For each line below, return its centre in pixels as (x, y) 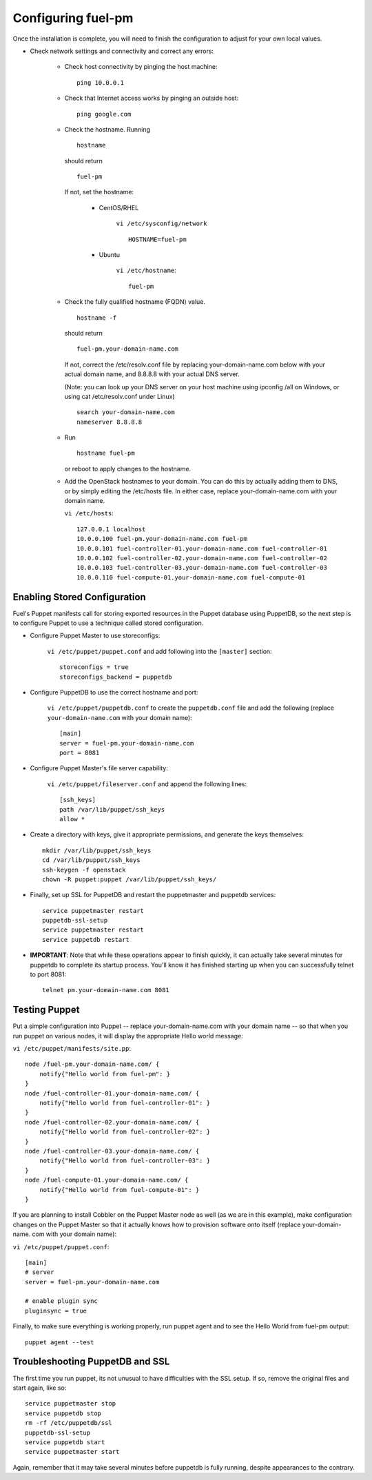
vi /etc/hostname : (146, 270)
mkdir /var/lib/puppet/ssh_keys (97, 850)
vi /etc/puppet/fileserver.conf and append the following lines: (147, 784)
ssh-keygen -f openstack (84, 870)
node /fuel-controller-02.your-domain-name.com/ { (112, 1122)
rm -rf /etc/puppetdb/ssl (69, 1423)
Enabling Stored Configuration (79, 597)
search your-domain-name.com (126, 412)
